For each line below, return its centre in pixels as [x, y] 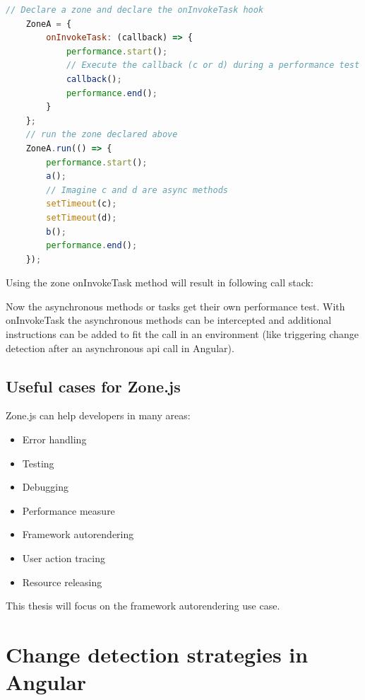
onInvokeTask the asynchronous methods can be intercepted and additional [169, 320]
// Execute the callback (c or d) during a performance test [213, 65]
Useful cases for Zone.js [93, 386]
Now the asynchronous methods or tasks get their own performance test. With [175, 306]
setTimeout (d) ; [82, 217]
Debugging [45, 487]
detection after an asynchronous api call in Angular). [120, 348]
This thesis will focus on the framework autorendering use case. [143, 606]
